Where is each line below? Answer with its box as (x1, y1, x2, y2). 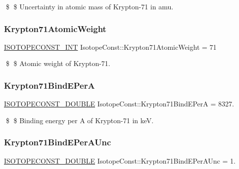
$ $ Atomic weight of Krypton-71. (5, 58, 110, 68)
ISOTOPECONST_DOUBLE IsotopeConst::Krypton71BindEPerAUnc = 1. (4, 155, 236, 166)
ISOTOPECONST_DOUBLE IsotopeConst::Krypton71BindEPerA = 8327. (4, 99, 234, 109)
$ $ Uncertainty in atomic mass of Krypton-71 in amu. (5, 1, 174, 11)
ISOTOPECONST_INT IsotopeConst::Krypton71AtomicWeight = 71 (4, 41, 217, 52)
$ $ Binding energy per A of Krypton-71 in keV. (5, 115, 154, 125)
